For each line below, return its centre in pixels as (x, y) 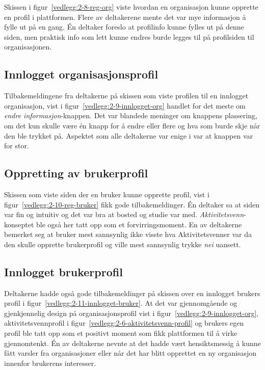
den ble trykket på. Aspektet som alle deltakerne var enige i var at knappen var (128, 135)
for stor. (17, 146)
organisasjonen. (28, 47)
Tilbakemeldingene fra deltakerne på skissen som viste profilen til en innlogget (126, 96)
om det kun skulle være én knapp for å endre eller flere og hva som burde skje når (132, 125)
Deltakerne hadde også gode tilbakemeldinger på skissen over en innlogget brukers (132, 293)
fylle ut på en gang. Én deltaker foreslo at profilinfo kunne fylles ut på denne (124, 27)
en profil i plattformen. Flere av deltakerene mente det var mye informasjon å (125, 17)
